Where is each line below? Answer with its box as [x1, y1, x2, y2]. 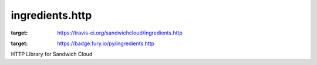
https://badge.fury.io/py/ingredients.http [57, 40, 155, 47]
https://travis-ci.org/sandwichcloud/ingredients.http [57, 29, 183, 36]
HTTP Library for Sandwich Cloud [11, 50, 93, 58]
